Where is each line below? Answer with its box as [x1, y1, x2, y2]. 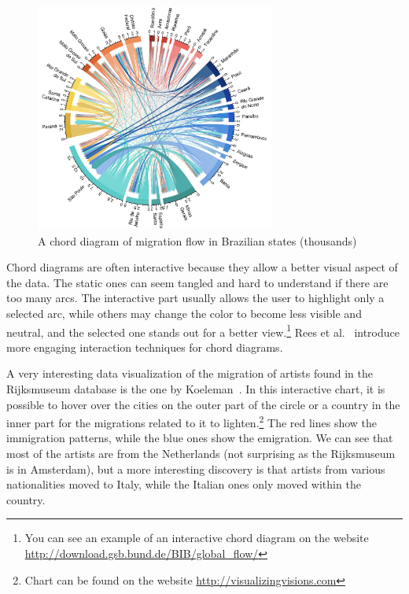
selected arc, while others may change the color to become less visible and [6, 305, 362, 321]
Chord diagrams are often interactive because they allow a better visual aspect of [6, 259, 398, 275]
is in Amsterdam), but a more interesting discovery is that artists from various [6, 460, 385, 477]
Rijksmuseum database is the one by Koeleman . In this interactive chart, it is [6, 381, 385, 397]
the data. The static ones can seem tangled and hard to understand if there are [6, 274, 389, 290]
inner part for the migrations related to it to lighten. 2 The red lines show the [6, 412, 378, 430]
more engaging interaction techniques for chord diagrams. [6, 338, 283, 355]
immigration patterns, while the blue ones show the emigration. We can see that [6, 430, 393, 446]
